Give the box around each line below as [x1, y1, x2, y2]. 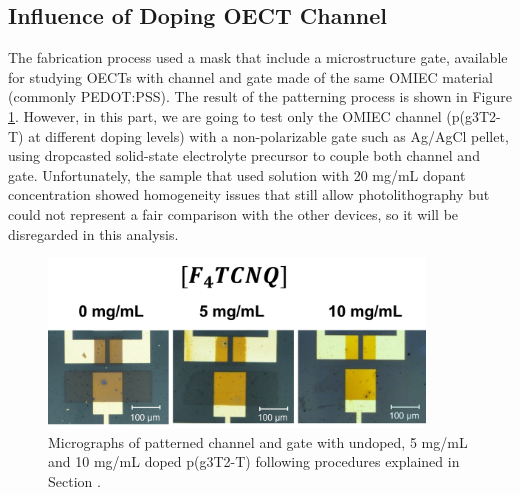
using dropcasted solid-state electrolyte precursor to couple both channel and [8, 145, 480, 166]
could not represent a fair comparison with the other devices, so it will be [8, 203, 459, 224]
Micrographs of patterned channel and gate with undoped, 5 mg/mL [48, 431, 468, 452]
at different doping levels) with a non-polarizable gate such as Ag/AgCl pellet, [28, 125, 509, 146]
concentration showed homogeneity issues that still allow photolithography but [8, 184, 490, 205]
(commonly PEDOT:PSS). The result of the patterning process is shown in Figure [8, 86, 512, 107]
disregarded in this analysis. [8, 223, 179, 244]
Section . [48, 470, 101, 491]
